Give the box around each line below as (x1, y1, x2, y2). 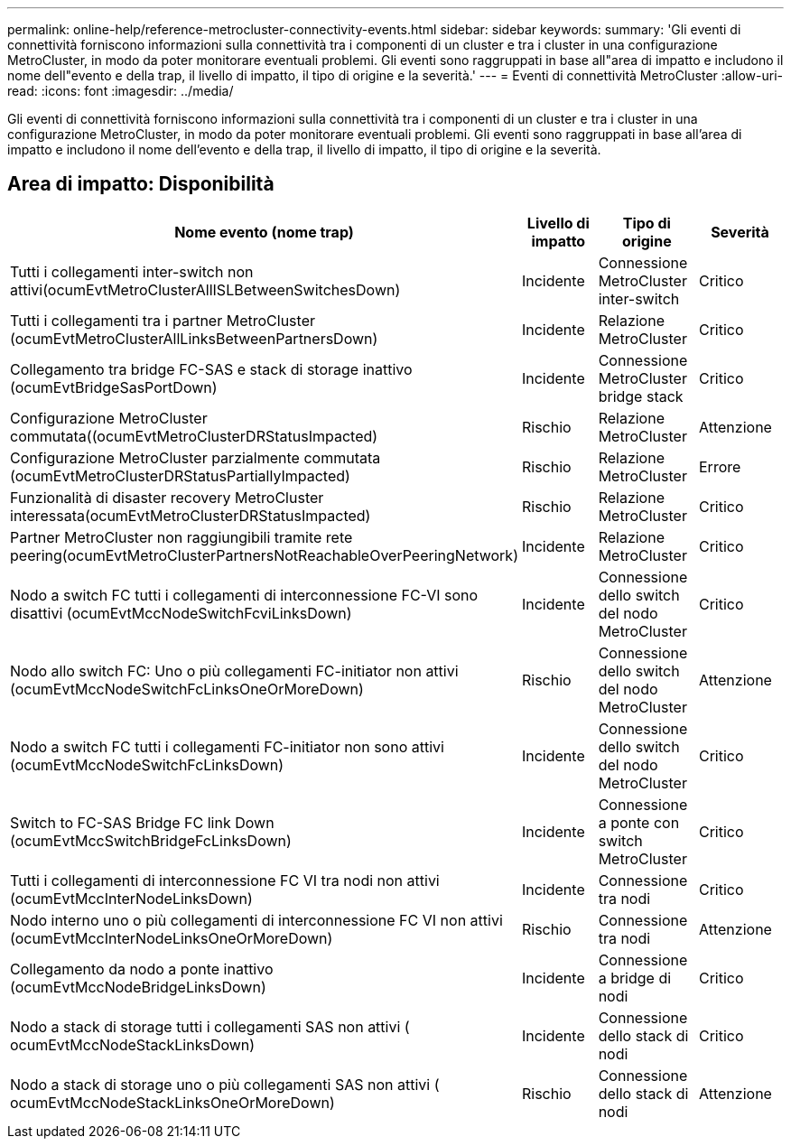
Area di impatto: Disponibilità (7, 172, 275, 196)
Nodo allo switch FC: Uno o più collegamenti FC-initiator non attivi (10, 661, 459, 680)
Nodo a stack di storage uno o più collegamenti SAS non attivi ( (10, 1075, 440, 1094)
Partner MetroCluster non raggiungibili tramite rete (10, 527, 353, 546)
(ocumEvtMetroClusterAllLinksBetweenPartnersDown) (10, 329, 378, 348)
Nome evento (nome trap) (174, 222, 354, 241)
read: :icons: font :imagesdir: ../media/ (7, 83, 234, 98)
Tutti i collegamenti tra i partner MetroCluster (10, 311, 315, 330)
